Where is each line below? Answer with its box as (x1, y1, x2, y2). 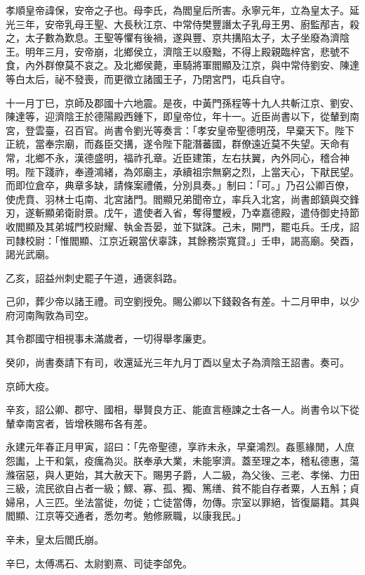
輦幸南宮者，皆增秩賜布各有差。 (6, 415, 153, 430)
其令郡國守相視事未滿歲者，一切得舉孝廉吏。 (6, 331, 212, 346)
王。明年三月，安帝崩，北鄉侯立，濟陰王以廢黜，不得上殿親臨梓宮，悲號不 (6, 44, 350, 58)
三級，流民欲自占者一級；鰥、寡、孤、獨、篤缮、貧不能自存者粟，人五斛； (6, 481, 350, 496)
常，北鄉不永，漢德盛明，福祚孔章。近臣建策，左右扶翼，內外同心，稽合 (6, 150, 340, 164)
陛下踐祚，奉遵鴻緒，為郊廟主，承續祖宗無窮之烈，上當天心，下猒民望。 (25, 164, 359, 179)
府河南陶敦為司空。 (6, 307, 94, 322)
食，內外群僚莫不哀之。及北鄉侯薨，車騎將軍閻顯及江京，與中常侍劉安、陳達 (6, 58, 359, 72)
